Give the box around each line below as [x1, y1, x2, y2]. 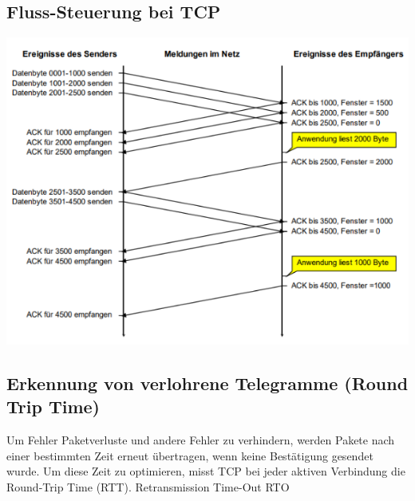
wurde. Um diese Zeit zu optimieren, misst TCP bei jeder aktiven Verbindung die [6, 463, 405, 479]
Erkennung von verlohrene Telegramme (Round [6, 371, 409, 396]
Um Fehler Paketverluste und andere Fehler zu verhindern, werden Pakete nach [6, 432, 395, 448]
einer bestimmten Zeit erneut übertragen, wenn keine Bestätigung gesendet [6, 447, 373, 464]
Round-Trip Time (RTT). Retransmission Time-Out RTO [6, 479, 290, 495]
